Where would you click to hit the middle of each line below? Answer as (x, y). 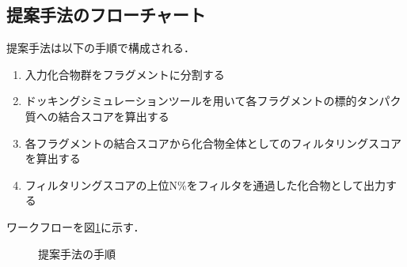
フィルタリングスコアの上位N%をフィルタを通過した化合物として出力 (205, 184)
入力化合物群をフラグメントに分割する (125, 74)
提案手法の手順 (77, 253)
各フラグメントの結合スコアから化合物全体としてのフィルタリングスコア (213, 143)
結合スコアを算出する (114, 116)
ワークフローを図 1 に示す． (76, 226)
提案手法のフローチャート (106, 15)
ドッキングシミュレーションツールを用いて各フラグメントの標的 (191, 101)
